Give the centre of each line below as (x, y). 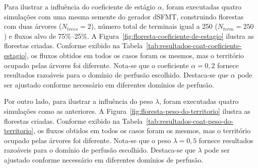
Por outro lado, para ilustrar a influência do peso (79, 101)
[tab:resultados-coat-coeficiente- (194, 45)
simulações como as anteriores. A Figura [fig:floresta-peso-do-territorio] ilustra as (127, 111)
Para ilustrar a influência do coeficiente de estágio (80, 6)
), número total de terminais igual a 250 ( (154, 26)
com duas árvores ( (33, 26)
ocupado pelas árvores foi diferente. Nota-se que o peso (88, 140)
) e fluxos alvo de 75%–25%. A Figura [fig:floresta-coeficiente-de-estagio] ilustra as (129, 36)
